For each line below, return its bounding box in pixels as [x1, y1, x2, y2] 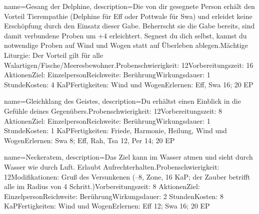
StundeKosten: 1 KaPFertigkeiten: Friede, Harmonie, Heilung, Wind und [4, 125, 227, 136]
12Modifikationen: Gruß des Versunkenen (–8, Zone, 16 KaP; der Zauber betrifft [4, 171, 250, 182]
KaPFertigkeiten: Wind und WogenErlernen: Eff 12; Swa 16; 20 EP [4, 201, 210, 211]
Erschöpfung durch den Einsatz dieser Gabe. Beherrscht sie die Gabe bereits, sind [4, 20, 255, 31]
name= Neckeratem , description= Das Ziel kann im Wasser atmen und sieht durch [4, 152, 253, 162]
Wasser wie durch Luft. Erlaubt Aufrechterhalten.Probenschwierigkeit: [4, 161, 219, 172]
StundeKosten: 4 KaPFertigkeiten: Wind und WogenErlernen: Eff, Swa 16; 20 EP [4, 79, 253, 89]
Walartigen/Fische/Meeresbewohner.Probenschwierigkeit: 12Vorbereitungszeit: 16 [4, 59, 253, 70]
